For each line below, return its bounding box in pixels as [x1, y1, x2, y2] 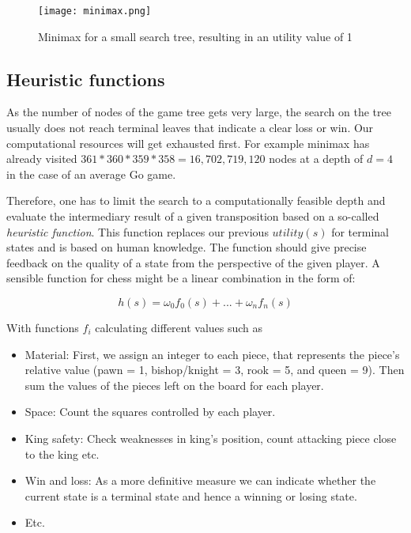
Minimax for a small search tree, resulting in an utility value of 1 [38, 28, 353, 44]
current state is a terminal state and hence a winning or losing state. [25, 487, 357, 504]
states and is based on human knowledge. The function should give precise [6, 239, 367, 255]
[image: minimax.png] [38, 6, 152, 17]
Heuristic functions [6, 66, 165, 91]
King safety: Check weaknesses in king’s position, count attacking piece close [25, 429, 397, 446]
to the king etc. [25, 445, 100, 462]
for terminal [331, 223, 389, 240]
